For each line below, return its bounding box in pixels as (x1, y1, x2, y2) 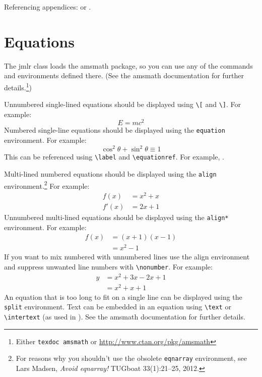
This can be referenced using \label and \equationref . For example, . (4, 151, 224, 162)
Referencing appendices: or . (4, 2, 91, 12)
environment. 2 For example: (4, 179, 90, 191)
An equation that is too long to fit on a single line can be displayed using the (4, 291, 242, 302)
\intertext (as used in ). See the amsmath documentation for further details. (4, 311, 245, 322)
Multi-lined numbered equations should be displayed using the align (4, 168, 217, 179)
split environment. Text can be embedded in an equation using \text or (4, 301, 231, 312)
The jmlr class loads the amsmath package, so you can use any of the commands (4, 60, 253, 71)
